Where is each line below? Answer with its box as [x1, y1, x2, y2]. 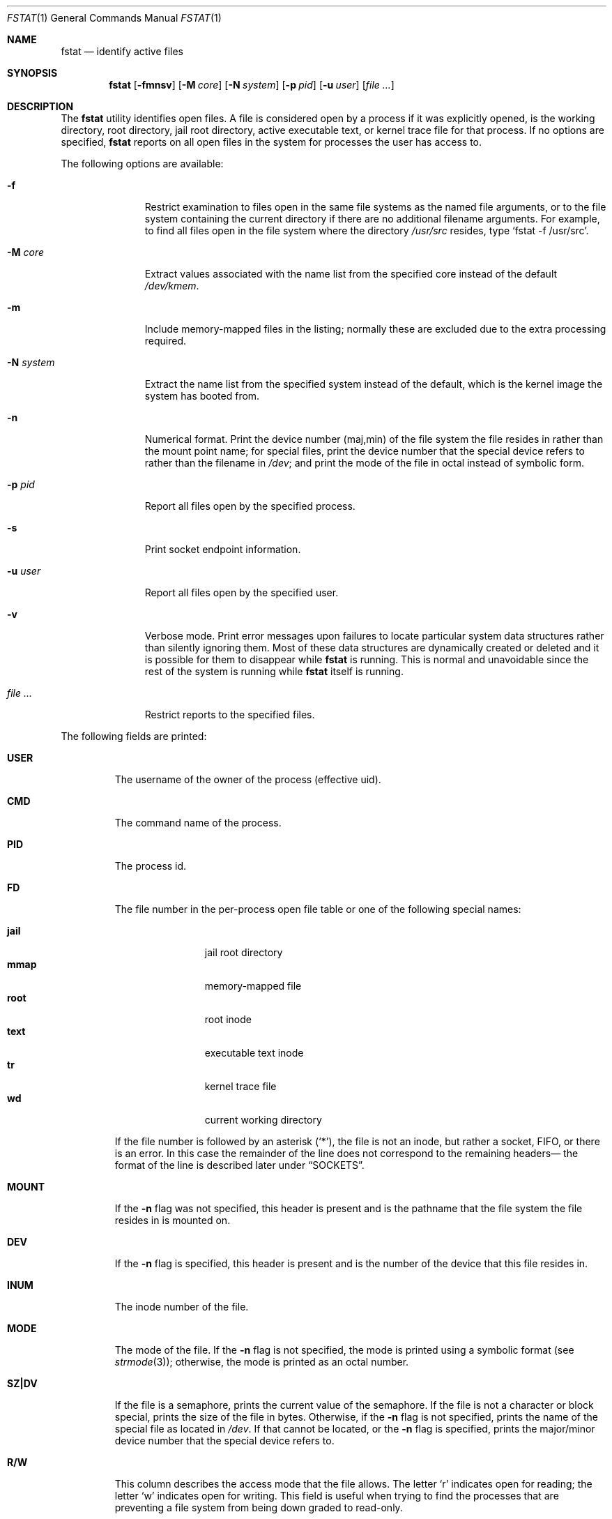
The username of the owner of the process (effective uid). [114, 773, 381, 785]
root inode [204, 1013, 252, 1025]
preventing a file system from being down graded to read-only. [114, 1502, 403, 1513]
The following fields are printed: [61, 730, 207, 742]
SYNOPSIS [7, 67, 58, 79]
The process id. [114, 860, 187, 872]
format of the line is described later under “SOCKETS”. [114, 1159, 365, 1171]
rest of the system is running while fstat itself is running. [144, 665, 404, 677]
